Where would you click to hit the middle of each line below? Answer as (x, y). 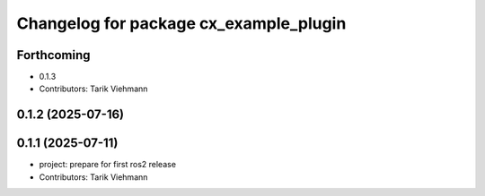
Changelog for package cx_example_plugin (181, 23)
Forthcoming (53, 55)
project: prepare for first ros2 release (108, 165)
